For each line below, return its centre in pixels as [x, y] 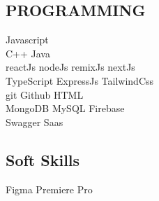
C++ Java [28, 53]
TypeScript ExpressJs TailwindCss [80, 80]
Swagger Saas [35, 122]
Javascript [27, 40]
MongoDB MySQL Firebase [65, 108]
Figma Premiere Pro [49, 189]
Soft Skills [43, 159]
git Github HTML [45, 94]
